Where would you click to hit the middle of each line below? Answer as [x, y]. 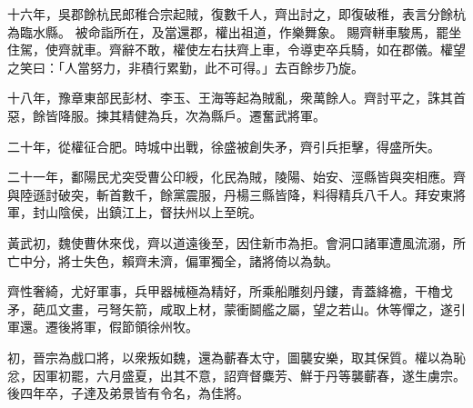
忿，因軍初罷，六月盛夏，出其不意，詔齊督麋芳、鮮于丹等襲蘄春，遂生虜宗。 [236, 375]
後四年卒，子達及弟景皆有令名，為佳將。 [128, 393]
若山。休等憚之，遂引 [402, 308]
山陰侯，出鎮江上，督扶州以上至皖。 [153, 212]
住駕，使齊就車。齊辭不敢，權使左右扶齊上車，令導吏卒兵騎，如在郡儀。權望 [236, 50]
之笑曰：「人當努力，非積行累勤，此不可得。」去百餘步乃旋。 [186, 67]
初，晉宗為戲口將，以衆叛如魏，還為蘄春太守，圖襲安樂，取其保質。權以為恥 [236, 357]
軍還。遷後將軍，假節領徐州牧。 [103, 327]
